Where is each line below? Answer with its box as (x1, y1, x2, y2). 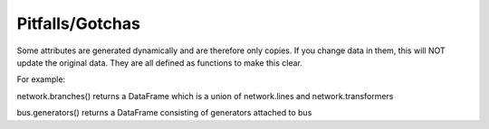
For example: (16, 74, 66, 85)
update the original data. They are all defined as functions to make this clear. (16, 57, 302, 68)
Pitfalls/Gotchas (16, 14, 140, 33)
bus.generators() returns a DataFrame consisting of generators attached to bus (16, 107, 312, 118)
